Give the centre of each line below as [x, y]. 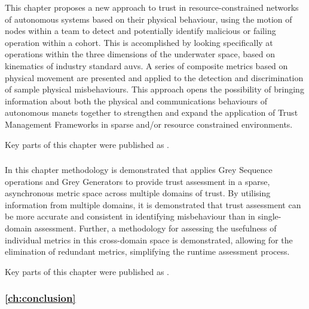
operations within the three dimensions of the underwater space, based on [140, 54]
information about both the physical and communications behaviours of [136, 101]
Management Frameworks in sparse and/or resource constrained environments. [149, 124]
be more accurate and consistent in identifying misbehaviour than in [130, 216]
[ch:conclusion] [40, 298]
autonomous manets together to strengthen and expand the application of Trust [152, 112]
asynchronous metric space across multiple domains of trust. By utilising [138, 193]
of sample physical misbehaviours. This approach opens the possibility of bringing [154, 89]
